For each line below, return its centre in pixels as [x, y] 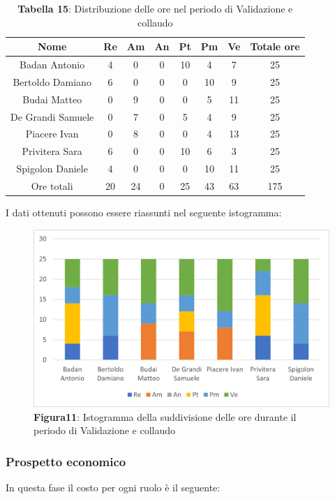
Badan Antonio [52, 65]
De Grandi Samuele [52, 116]
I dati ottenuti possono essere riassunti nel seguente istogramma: [144, 213]
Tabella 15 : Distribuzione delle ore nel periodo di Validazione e [155, 8]
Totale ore [275, 46]
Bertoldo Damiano [52, 81]
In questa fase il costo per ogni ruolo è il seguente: [113, 487]
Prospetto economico [66, 461]
